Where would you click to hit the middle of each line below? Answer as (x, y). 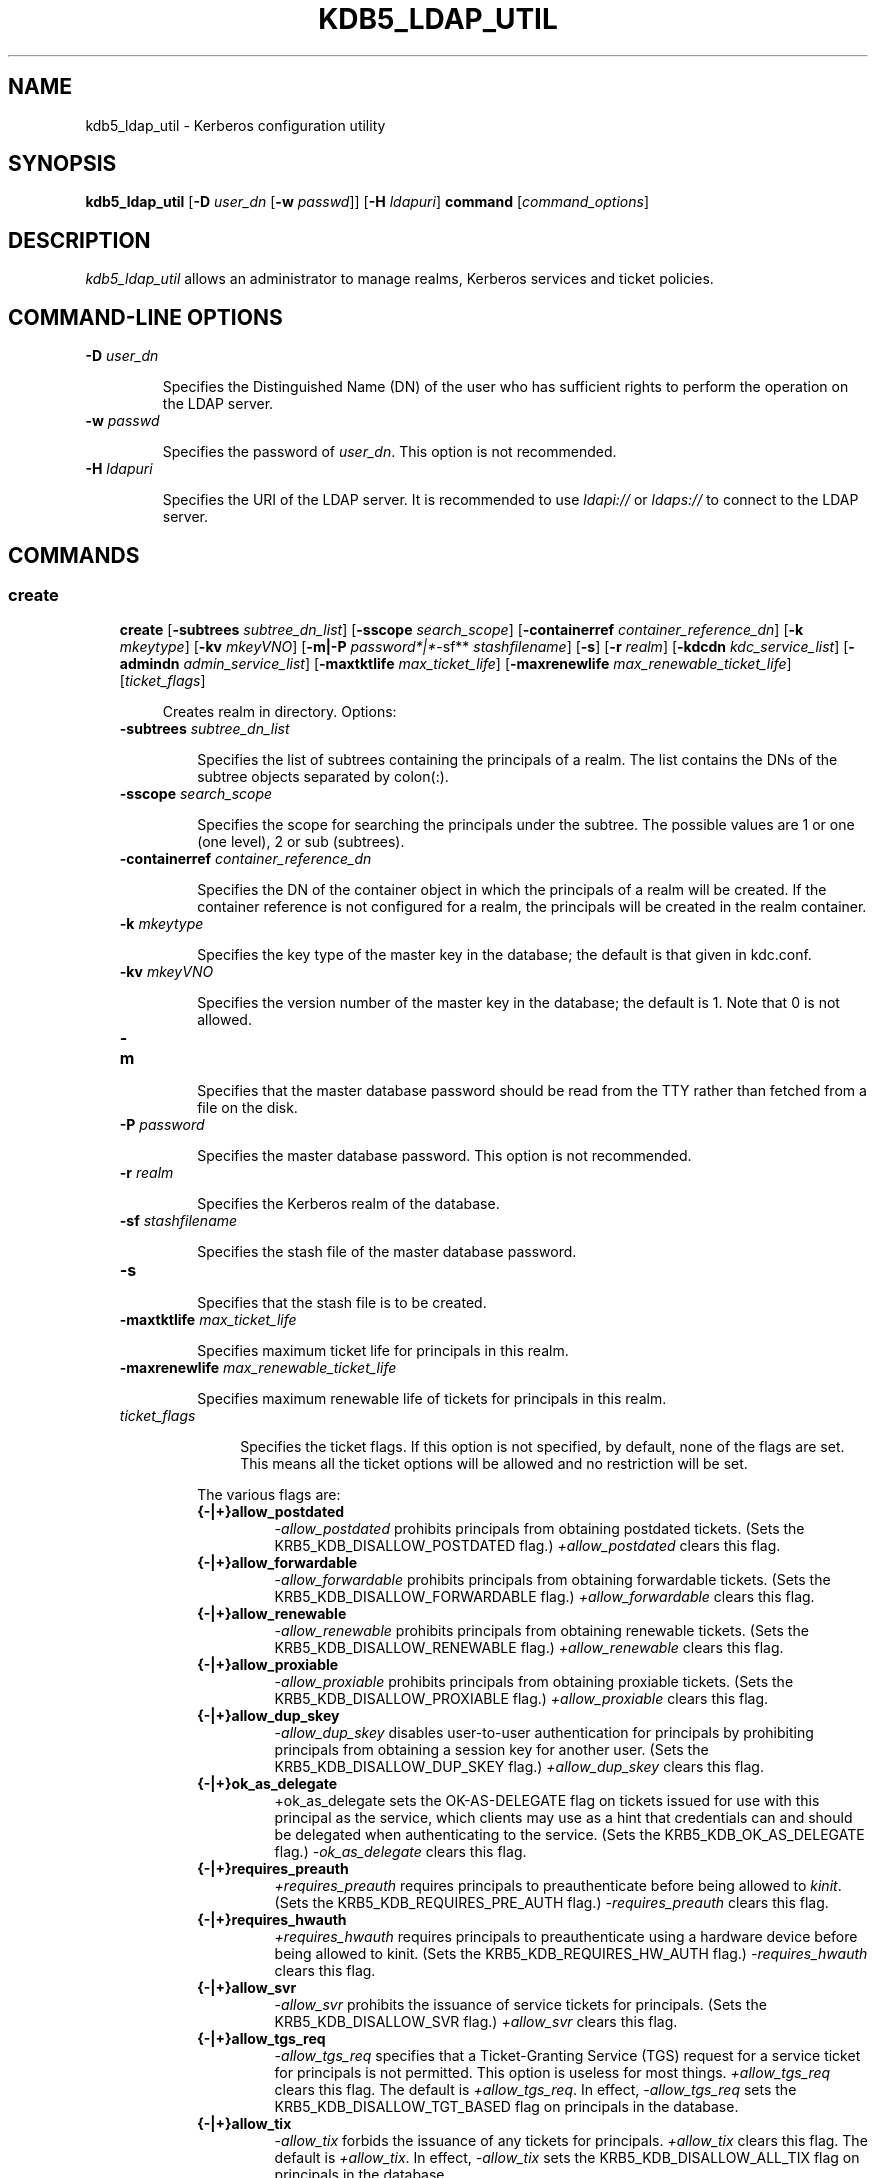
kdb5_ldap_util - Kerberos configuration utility (235, 125)
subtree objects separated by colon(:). (323, 777)
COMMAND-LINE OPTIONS (145, 317)
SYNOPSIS (62, 164)
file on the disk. (247, 1108)
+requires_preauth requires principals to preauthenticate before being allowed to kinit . (558, 1886)
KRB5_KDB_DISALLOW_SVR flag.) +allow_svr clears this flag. (476, 2022)
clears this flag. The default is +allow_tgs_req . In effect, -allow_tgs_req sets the (535, 2090)
